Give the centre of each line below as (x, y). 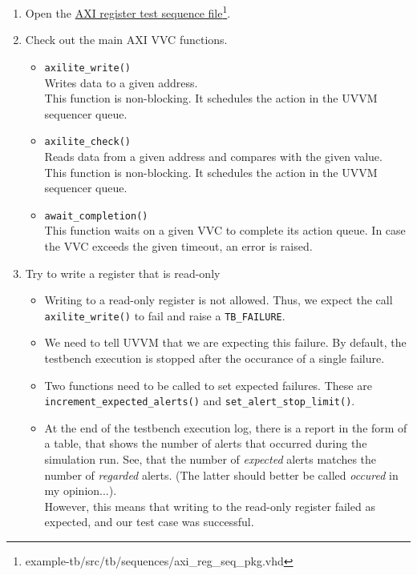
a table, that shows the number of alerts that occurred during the (206, 443)
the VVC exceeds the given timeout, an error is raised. (178, 245)
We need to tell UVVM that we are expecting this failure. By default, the (225, 342)
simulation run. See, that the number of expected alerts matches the (211, 459)
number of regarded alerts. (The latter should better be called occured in (221, 474)
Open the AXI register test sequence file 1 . (128, 12)
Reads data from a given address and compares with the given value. (213, 156)
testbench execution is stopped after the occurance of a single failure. (215, 358)
